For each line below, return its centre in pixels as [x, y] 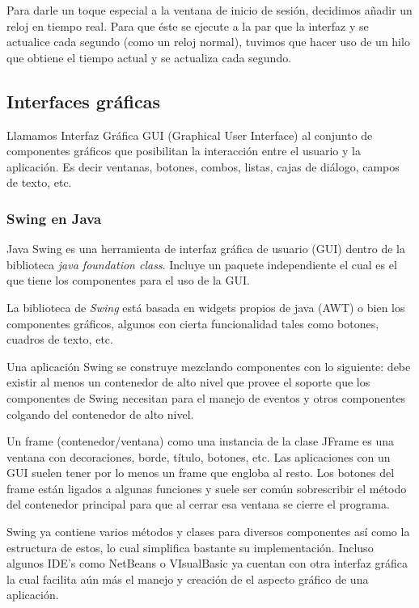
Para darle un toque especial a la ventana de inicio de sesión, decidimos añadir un [209, 10]
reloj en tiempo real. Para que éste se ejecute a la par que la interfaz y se [188, 25]
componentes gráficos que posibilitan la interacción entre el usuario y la [184, 151]
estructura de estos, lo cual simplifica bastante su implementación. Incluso [190, 547]
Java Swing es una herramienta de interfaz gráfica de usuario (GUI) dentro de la [206, 249]
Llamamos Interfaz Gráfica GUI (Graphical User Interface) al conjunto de [190, 135]
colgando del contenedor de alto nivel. [100, 414]
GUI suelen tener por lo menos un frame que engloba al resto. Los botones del [201, 473]
